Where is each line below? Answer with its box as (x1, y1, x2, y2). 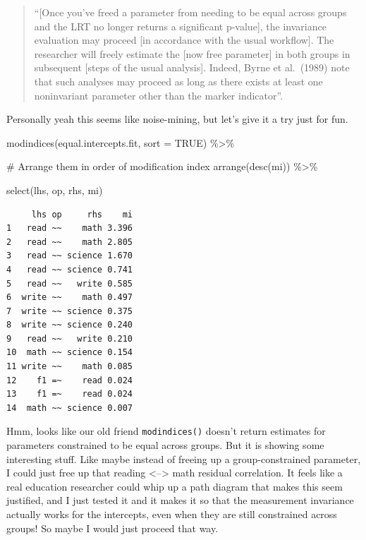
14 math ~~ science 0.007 (6, 402, 133, 413)
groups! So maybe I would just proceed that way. (6, 520, 219, 535)
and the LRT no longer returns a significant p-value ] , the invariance (34, 18, 327, 33)
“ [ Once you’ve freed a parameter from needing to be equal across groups (34, 5, 347, 19)
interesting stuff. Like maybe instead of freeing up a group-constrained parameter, (6, 451, 361, 466)
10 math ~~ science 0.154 (6, 347, 133, 358)
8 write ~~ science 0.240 (6, 320, 133, 330)
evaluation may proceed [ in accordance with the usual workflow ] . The (34, 32, 334, 47)
